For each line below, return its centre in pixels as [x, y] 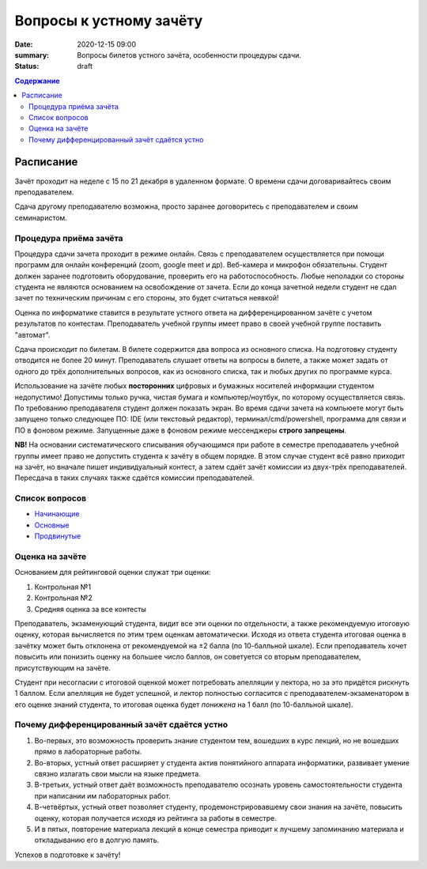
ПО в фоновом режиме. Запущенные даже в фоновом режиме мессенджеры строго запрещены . [181, 430]
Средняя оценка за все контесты [90, 609]
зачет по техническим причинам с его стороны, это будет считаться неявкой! [147, 298]
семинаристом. [41, 217]
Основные [52, 525]
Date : [24, 44]
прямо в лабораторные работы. [88, 752]
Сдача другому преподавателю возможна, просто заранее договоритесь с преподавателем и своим [187, 206]
